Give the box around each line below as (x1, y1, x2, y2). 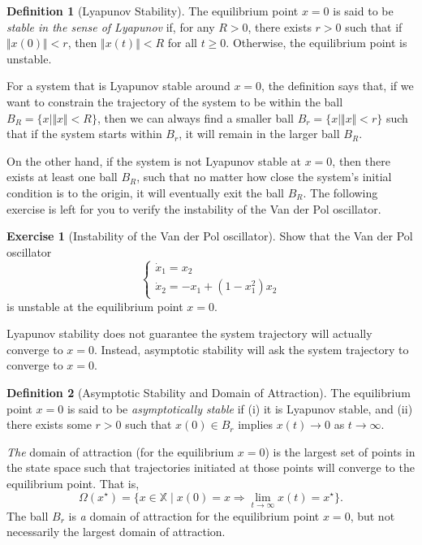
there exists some (6, 416, 92, 433)
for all (167, 34, 197, 51)
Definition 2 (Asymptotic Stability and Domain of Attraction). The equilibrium (6, 383, 411, 400)
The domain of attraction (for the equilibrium (6, 443, 235, 460)
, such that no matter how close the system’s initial (136, 168, 392, 185)
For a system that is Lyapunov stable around (6, 77, 230, 94)
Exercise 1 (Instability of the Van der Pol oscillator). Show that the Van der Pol (6, 227, 413, 244)
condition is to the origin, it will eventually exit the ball (6, 184, 284, 201)
